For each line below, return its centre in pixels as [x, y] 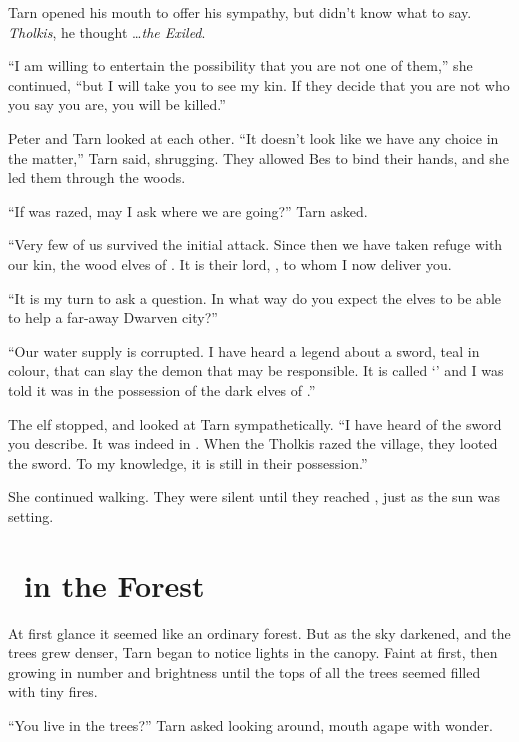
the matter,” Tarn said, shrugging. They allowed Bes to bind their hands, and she [258, 157]
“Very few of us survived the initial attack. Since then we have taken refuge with [255, 244]
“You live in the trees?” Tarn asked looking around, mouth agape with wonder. [250, 724]
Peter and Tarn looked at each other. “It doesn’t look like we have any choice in [253, 137]
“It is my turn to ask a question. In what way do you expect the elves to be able [255, 297]
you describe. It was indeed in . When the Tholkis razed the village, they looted [253, 443]
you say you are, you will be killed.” [117, 104]
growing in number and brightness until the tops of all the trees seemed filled [244, 671]
